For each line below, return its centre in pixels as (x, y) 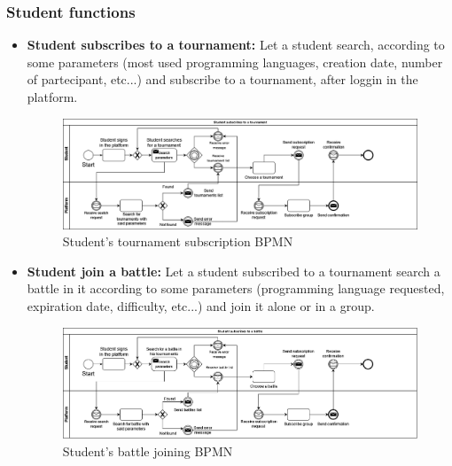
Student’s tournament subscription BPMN (178, 241)
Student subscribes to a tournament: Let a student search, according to (236, 45)
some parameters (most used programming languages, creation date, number (235, 62)
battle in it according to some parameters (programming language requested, (236, 288)
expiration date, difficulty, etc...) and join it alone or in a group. (201, 306)
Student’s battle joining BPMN (148, 450)
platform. (52, 97)
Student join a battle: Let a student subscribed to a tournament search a (234, 271)
